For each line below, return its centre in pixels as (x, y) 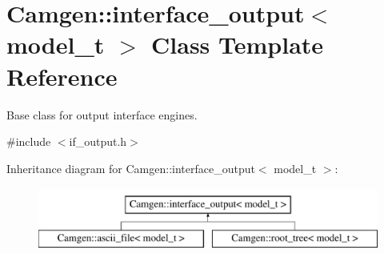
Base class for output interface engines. (102, 114)
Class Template (238, 44)
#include (29, 141)
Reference (62, 76)
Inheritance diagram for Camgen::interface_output (131, 168)
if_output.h (98, 141)
